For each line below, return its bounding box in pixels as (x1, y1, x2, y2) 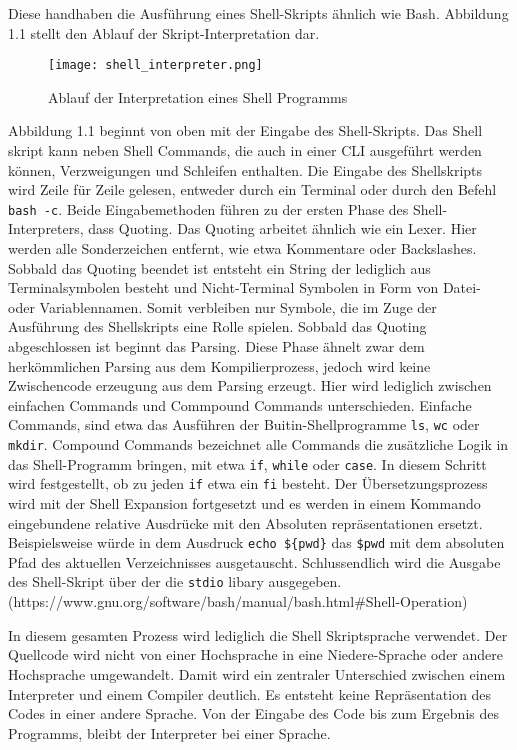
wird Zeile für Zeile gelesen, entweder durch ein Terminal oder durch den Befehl (8, 179, 497, 200)
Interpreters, (8, 218, 84, 239)
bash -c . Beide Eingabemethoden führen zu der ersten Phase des (8, 198, 409, 219)
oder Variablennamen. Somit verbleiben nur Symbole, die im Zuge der (8, 296, 437, 317)
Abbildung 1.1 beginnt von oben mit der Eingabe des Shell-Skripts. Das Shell (8, 120, 483, 141)
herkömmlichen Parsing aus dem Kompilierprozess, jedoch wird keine (8, 355, 431, 376)
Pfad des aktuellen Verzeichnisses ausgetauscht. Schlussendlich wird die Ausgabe (8, 551, 501, 572)
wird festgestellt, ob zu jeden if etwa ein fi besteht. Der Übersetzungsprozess (8, 473, 488, 494)
